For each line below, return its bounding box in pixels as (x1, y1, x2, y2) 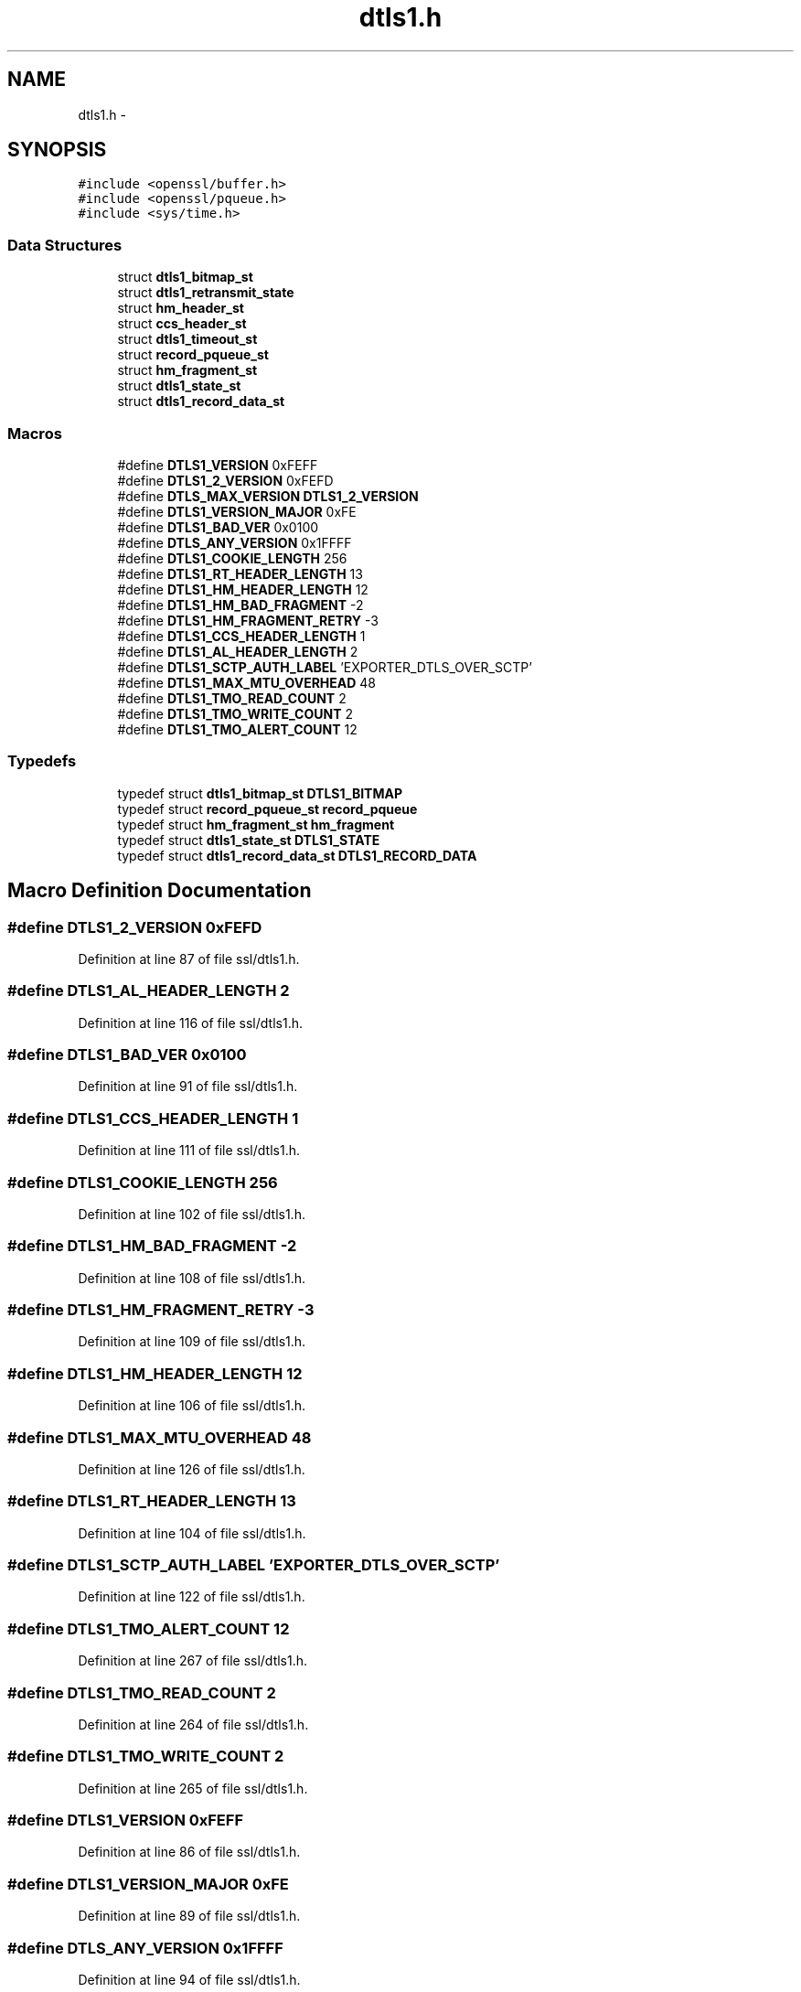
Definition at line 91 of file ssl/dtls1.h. (78, 1078, 298, 1095)
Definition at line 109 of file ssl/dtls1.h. (78, 1333, 306, 1350)
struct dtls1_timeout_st (117, 331, 258, 348)
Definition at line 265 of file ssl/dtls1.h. (78, 1780, 308, 1796)
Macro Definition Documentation (7, 879, 312, 903)
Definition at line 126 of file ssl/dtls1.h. (78, 1461, 305, 1477)
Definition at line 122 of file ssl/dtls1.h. (78, 1589, 305, 1605)
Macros (7, 423, 62, 443)
